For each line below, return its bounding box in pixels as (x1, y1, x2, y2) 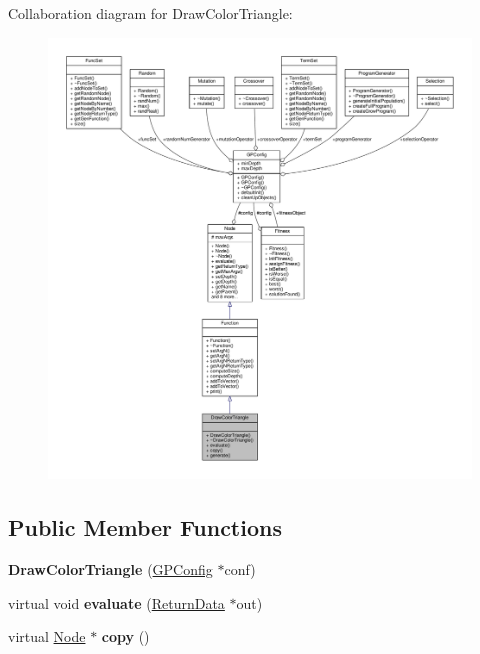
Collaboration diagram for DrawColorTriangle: (8, 3, 293, 23)
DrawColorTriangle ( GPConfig (8, 559, 213, 580)
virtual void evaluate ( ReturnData (8, 592, 225, 613)
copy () (101, 626, 150, 647)
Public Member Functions (8, 512, 282, 543)
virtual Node (8, 626, 86, 647)
